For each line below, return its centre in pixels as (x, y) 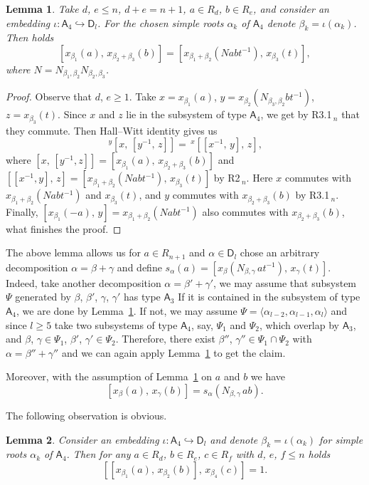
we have (268, 376)
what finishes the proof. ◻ (64, 228)
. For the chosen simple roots (161, 22)
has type (142, 297)
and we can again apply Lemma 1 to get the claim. (173, 352)
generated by (43, 297)
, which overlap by (299, 324)
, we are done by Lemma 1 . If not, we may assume (127, 311)
